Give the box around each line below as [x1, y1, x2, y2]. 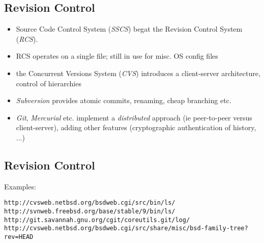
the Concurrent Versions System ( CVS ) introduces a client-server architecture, [16, 67, 260, 78]
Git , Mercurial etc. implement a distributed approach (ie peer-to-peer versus [16, 112, 252, 123]
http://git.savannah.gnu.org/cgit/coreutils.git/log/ [4, 216, 190, 224]
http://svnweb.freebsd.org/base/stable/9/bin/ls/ [4, 208, 175, 215]
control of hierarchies [16, 78, 81, 88]
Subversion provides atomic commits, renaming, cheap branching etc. [16, 95, 231, 106]
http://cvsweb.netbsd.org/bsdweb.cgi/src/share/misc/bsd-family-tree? [4, 225, 248, 232]
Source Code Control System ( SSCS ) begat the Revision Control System [16, 23, 243, 34]
